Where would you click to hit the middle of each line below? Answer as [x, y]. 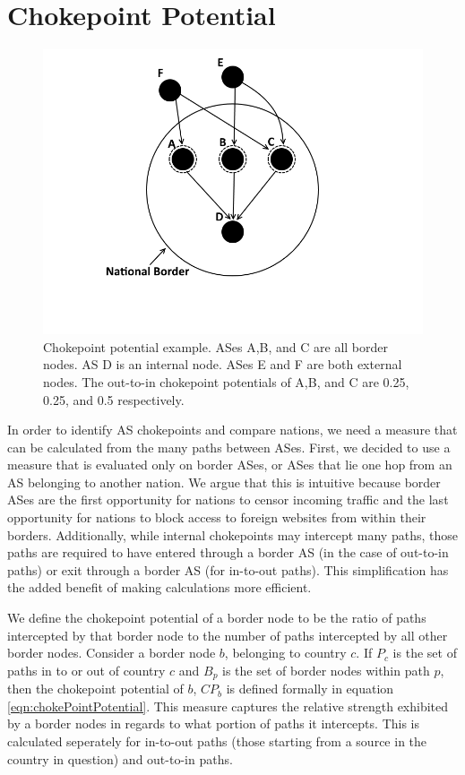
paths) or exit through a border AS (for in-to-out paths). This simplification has [228, 569]
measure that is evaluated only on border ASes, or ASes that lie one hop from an [230, 465]
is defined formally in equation [310, 689]
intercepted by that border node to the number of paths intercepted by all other [228, 635]
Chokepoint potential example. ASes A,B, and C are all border [216, 346]
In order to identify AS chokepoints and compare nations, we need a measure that [232, 430]
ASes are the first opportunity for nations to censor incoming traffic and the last [228, 499]
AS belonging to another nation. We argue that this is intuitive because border [224, 482]
